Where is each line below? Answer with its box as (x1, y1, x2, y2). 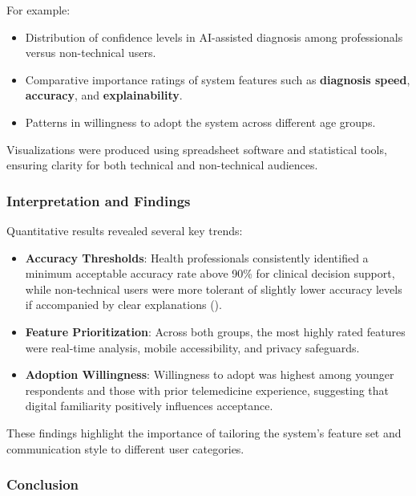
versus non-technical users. (25, 44, 156, 61)
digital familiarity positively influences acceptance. (25, 397, 273, 414)
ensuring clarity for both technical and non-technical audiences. (6, 157, 318, 173)
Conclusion (6, 474, 79, 494)
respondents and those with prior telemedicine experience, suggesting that (25, 381, 390, 398)
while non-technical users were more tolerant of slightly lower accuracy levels (25, 280, 402, 297)
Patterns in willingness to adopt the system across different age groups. (25, 113, 376, 130)
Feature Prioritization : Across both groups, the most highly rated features (25, 323, 406, 339)
